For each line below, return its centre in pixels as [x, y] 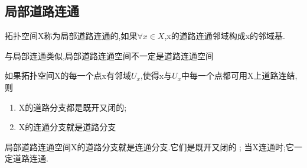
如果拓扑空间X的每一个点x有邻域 [68, 75]
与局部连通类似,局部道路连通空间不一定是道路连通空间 [109, 55]
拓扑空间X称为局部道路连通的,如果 [71, 36]
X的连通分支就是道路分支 [67, 127]
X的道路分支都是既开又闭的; [73, 107]
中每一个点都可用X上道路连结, [239, 75]
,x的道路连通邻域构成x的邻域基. [225, 36]
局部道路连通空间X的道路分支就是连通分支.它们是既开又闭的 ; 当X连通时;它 [149, 146]
